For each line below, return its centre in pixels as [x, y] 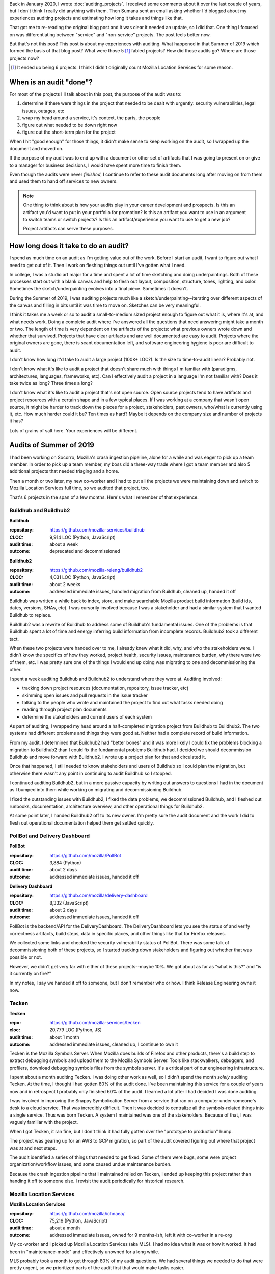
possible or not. [26, 957]
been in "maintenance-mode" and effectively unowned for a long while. [85, 1252]
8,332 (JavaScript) [69, 903]
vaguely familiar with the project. [44, 1122]
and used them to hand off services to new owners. [63, 181]
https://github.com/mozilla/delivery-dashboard [99, 896]
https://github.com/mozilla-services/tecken [95, 1023]
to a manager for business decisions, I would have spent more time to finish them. [95, 165]
